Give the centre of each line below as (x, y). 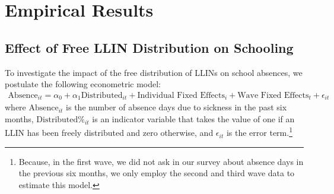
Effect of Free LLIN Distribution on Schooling (149, 47)
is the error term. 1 (259, 132)
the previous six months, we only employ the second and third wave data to (157, 173)
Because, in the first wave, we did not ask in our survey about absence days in (161, 161)
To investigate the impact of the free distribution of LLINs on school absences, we (154, 72)
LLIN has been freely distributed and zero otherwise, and (109, 133)
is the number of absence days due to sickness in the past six (176, 107)
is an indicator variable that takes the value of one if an (193, 118)
